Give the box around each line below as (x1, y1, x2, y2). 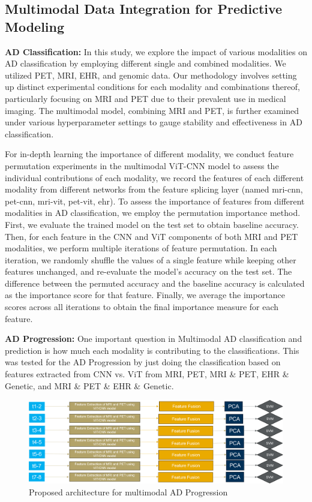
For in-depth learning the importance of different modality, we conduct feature (5, 148, 294, 160)
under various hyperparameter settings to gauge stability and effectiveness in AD (5, 116, 302, 128)
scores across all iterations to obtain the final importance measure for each (5, 300, 279, 313)
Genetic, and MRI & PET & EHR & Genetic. (5, 379, 174, 392)
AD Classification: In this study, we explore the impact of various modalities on (5, 45, 307, 58)
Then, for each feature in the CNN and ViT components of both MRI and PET (5, 230, 298, 242)
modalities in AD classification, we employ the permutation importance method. (5, 206, 301, 219)
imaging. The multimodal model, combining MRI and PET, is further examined (5, 104, 299, 116)
